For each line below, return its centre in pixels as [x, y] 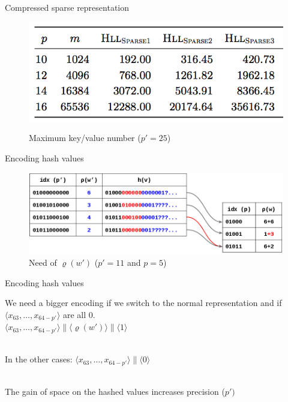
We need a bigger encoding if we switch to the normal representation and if [143, 303]
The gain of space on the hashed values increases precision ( [115, 391]
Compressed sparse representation [67, 7]
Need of [43, 262]
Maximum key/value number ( [85, 138]
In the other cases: [39, 359]
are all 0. [79, 314]
